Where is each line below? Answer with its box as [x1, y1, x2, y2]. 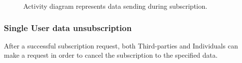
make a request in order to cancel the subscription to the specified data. [4, 50, 218, 60]
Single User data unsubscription [4, 21, 132, 33]
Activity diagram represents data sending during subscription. [23, 1, 208, 11]
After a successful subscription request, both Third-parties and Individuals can [4, 40, 238, 50]
